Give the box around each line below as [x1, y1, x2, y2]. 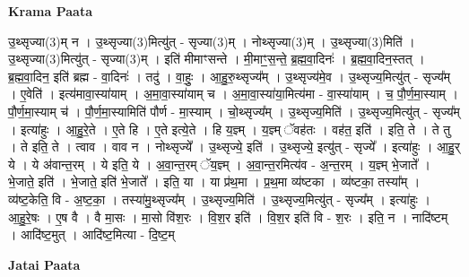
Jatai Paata [8, 255, 81, 273]
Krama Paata [8, 2, 92, 20]
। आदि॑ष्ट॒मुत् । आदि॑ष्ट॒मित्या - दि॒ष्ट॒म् [8, 225, 175, 244]
